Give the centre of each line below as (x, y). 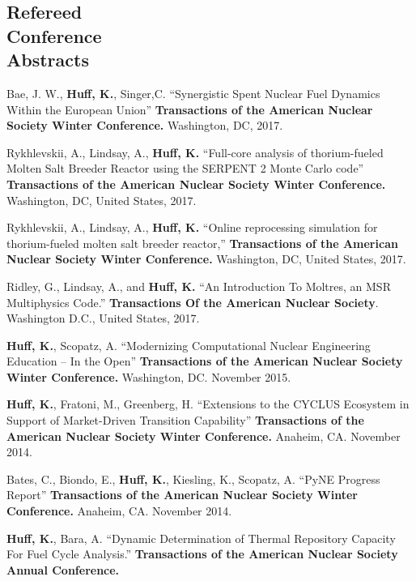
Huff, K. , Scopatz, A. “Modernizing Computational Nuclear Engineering (189, 345)
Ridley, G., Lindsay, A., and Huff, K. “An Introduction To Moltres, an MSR (199, 286)
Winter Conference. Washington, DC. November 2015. (149, 376)
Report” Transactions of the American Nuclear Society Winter (182, 495)
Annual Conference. (63, 569)
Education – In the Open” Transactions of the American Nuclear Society (205, 361)
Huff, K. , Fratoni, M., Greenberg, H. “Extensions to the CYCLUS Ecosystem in (208, 404)
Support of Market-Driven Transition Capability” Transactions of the (185, 420)
